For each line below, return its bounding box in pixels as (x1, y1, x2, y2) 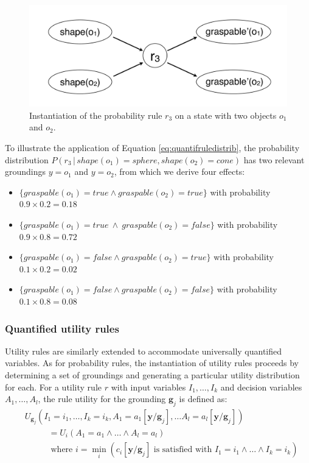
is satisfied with (153, 445, 212, 454)
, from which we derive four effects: (114, 165, 245, 178)
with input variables (111, 380, 186, 393)
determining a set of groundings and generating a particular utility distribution (5, 369, 300, 381)
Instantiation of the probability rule (29, 108, 162, 121)
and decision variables (220, 380, 302, 393)
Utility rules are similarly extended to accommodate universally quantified (5, 344, 282, 357)
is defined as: (179, 392, 227, 405)
